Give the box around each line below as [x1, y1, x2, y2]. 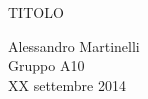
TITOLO [8, 2, 64, 22]
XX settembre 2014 [8, 74, 126, 95]
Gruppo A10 [8, 55, 85, 76]
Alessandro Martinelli [8, 35, 140, 56]
